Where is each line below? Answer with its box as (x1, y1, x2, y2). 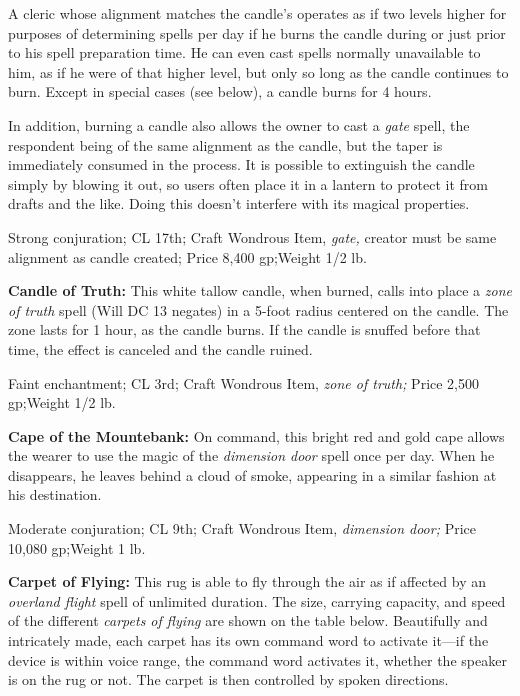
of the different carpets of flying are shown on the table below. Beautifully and (8, 610, 488, 631)
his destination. (8, 484, 102, 505)
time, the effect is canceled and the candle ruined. (8, 338, 313, 359)
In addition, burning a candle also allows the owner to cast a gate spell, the (8, 114, 470, 135)
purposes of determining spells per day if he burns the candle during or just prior (8, 22, 506, 43)
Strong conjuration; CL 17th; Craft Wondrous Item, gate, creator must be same (8, 226, 497, 247)
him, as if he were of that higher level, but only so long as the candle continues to (8, 61, 509, 82)
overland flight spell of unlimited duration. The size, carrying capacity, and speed (8, 590, 506, 611)
